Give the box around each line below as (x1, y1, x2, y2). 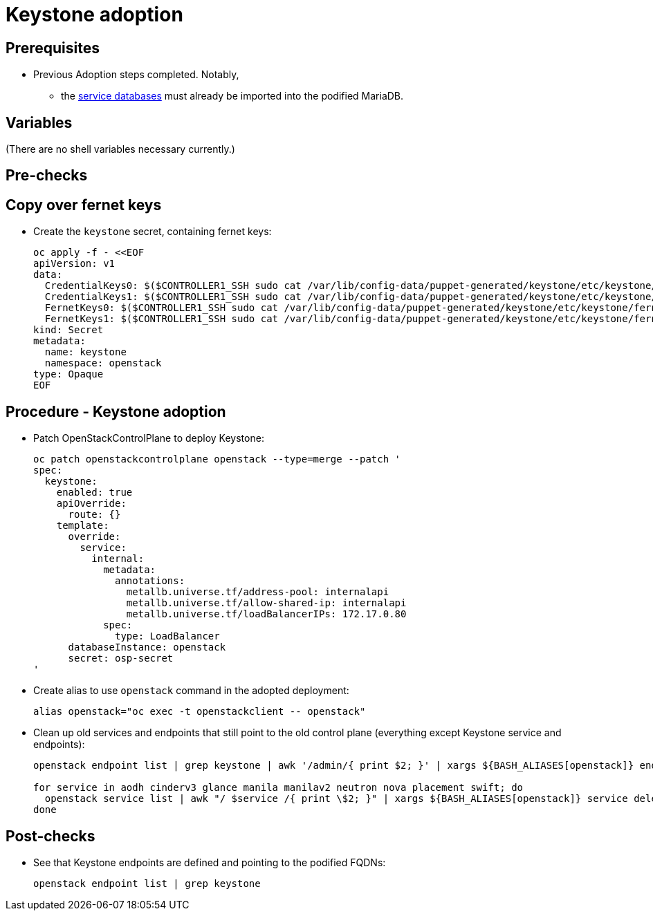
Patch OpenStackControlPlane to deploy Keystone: (33, 432, 264, 445)
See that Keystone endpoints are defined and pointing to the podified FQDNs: (33, 856, 386, 868)
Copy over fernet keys (6, 196, 162, 214)
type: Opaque (33, 368, 104, 380)
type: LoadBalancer (115, 630, 220, 642)
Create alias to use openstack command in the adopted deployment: (33, 684, 349, 697)
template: (56, 520, 109, 532)
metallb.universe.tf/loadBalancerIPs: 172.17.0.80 (126, 608, 407, 620)
